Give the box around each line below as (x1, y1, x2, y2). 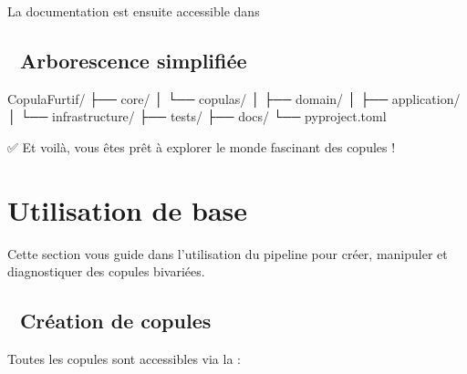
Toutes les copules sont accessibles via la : (7, 349, 241, 369)
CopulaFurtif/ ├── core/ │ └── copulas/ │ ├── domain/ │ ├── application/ (7, 88, 461, 108)
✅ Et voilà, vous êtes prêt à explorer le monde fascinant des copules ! (7, 137, 396, 156)
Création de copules (19, 306, 212, 335)
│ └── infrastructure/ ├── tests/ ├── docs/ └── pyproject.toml (7, 107, 387, 126)
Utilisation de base (7, 191, 248, 228)
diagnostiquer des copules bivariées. (7, 262, 205, 281)
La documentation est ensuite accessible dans (7, 2, 260, 20)
